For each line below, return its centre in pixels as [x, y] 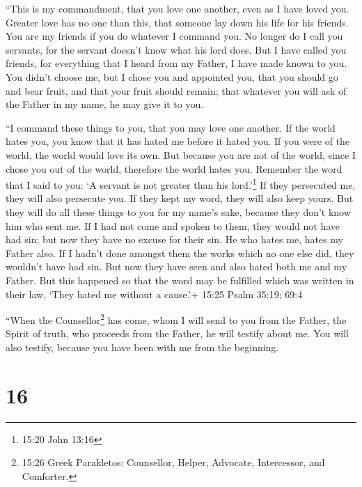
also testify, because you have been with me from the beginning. [142, 347]
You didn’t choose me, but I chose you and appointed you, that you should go [172, 76]
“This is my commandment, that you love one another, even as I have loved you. [178, 8]
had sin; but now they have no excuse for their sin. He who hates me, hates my [174, 239]
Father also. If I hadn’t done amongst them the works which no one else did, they [180, 253]
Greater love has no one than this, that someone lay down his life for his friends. [177, 22]
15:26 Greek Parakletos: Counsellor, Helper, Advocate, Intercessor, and [173, 462]
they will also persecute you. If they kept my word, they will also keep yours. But [180, 198]
